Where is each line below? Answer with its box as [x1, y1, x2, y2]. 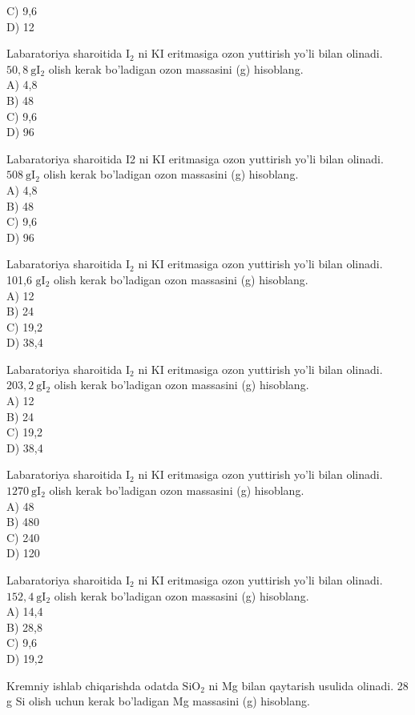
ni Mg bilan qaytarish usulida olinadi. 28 [208, 677, 409, 693]
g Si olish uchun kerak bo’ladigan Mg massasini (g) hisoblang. [6, 693, 310, 709]
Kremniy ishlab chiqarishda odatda [6, 677, 179, 693]
